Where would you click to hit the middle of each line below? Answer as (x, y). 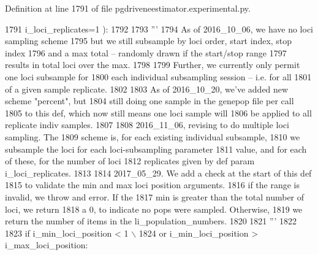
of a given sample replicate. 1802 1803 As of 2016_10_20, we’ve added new (147, 89)
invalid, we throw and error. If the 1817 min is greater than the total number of (155, 196)
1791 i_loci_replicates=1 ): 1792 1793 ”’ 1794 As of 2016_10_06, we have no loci (159, 29)
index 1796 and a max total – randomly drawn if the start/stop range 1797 (146, 52)
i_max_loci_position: (47, 245)
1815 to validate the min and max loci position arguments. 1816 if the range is (152, 185)
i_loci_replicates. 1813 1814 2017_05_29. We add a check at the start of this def (158, 173)
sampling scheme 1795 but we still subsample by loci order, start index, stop (149, 41)
